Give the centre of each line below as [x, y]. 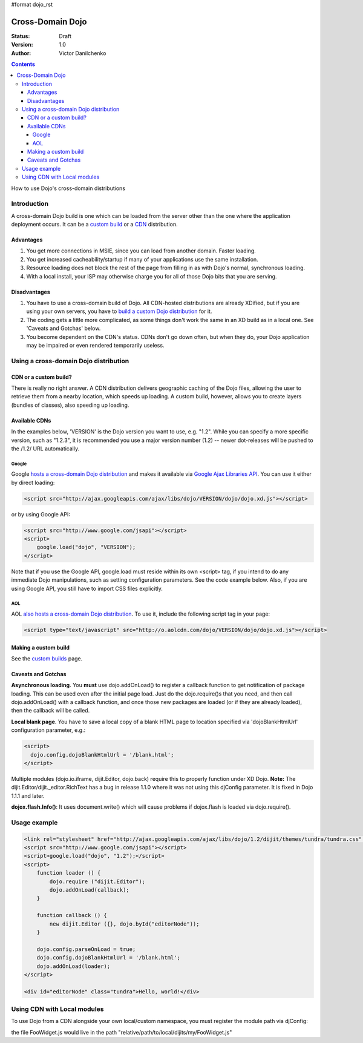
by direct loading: [33, 482]
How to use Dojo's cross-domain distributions [68, 188]
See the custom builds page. [47, 658]
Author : [21, 53]
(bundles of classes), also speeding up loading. [70, 405]
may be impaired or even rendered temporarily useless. [95, 345]
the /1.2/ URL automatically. [45, 449]
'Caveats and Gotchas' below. [64, 328]
